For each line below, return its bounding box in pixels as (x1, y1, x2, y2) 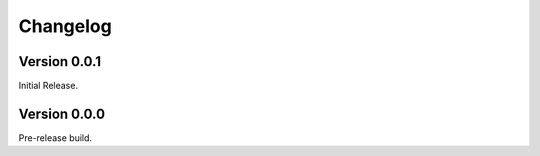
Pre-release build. (18, 131, 93, 144)
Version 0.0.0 (18, 105, 105, 122)
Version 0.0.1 (18, 53, 102, 70)
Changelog (18, 15, 112, 37)
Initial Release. (18, 80, 79, 92)
